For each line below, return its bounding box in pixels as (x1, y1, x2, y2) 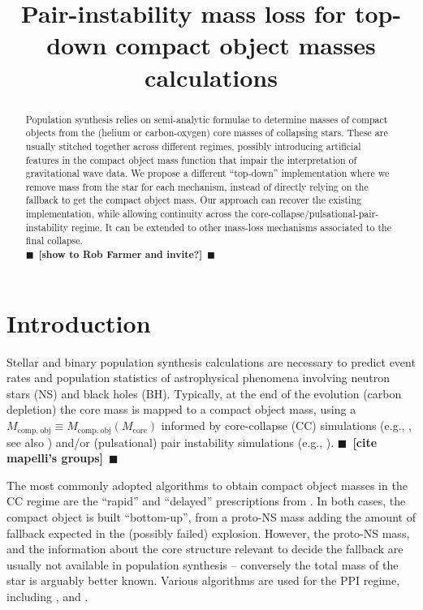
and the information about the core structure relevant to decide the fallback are (6, 540, 404, 557)
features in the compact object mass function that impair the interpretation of (25, 152, 357, 166)
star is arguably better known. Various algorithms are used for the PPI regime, (6, 572, 400, 589)
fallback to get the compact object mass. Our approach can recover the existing (25, 193, 361, 207)
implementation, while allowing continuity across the (25, 207, 248, 221)
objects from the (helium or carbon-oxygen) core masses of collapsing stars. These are (25, 126, 388, 140)
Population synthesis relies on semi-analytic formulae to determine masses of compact (25, 112, 388, 126)
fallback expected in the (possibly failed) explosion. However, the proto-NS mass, (6, 524, 410, 541)
